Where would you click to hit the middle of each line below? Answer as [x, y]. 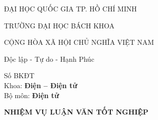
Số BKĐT [19, 75]
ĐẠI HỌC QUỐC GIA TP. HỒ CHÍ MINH [71, 8]
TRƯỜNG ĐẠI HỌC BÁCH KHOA [59, 25]
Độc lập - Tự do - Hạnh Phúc [49, 59]
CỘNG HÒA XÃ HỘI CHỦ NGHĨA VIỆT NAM [79, 42]
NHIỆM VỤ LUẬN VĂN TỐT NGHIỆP [76, 112]
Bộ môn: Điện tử [32, 95]
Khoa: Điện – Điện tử [41, 85]
